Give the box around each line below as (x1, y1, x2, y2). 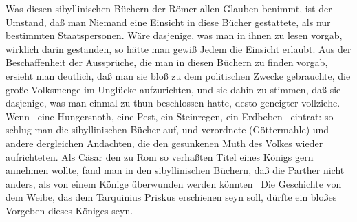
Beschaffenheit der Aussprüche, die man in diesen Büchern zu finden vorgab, (6, 55, 328, 69)
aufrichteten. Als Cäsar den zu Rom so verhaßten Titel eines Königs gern (6, 149, 314, 164)
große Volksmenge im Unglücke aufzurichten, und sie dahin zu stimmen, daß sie (6, 82, 341, 96)
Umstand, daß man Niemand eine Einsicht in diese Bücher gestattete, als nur (6, 14, 331, 29)
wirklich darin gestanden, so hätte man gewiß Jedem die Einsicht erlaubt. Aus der (6, 41, 351, 56)
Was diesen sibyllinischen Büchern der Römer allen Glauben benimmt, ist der (6, 1, 332, 15)
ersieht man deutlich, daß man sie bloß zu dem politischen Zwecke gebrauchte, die (6, 68, 351, 82)
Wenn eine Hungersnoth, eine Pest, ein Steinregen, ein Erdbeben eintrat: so (6, 109, 334, 123)
